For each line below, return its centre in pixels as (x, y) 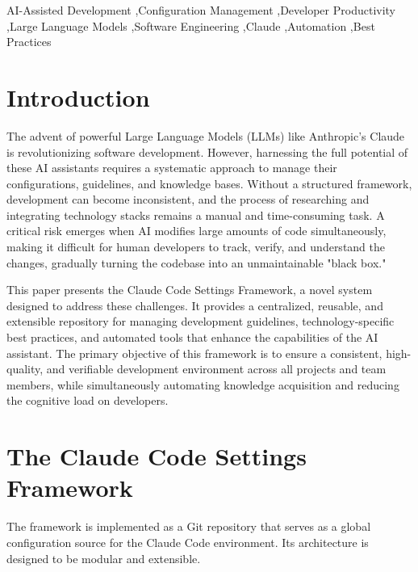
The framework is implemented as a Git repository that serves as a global (189, 526)
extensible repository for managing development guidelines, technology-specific (201, 321)
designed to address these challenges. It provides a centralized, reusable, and (195, 305)
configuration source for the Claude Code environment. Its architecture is (188, 542)
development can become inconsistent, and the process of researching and (188, 199)
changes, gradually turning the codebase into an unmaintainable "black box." (196, 262)
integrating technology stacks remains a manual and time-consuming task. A (196, 214)
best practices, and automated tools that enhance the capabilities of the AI (192, 337)
